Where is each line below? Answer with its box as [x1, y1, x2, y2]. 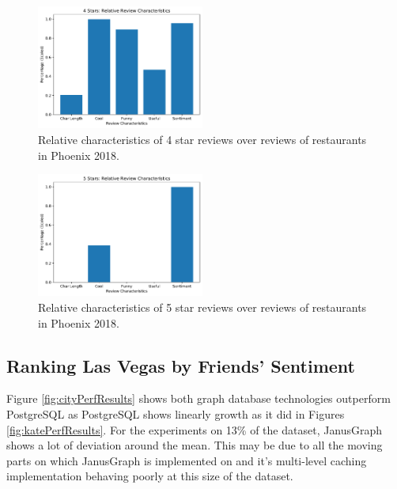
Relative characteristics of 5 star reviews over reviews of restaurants [38, 299, 367, 316]
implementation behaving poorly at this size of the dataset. [6, 468, 293, 484]
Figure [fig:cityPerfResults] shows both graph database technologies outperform [6, 390, 391, 407]
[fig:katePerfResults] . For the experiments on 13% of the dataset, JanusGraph [6, 421, 383, 438]
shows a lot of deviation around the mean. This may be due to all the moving [6, 437, 383, 453]
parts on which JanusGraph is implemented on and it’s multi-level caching [6, 452, 367, 468]
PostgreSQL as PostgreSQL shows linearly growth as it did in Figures [6, 406, 345, 423]
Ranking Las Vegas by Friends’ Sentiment [6, 353, 355, 377]
